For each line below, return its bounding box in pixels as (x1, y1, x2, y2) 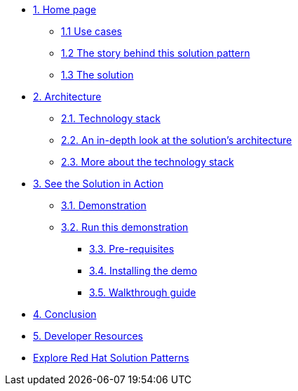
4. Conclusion (33, 308, 97, 320)
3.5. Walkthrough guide (89, 286, 196, 298)
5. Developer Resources (33, 330, 143, 342)
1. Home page (33, 4, 97, 15)
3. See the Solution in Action (33, 178, 164, 190)
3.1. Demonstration (61, 199, 147, 211)
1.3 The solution (61, 69, 134, 81)
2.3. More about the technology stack (61, 156, 234, 168)
